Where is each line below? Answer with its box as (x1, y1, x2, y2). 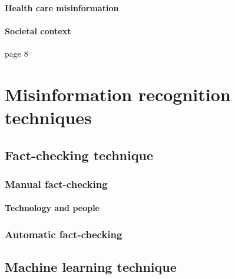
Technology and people (5, 202, 100, 214)
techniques (5, 105, 92, 129)
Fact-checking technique (5, 145, 153, 164)
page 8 (5, 47, 28, 59)
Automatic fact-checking (5, 226, 123, 241)
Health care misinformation (5, 1, 119, 14)
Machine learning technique (5, 258, 177, 276)
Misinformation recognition (5, 82, 231, 106)
